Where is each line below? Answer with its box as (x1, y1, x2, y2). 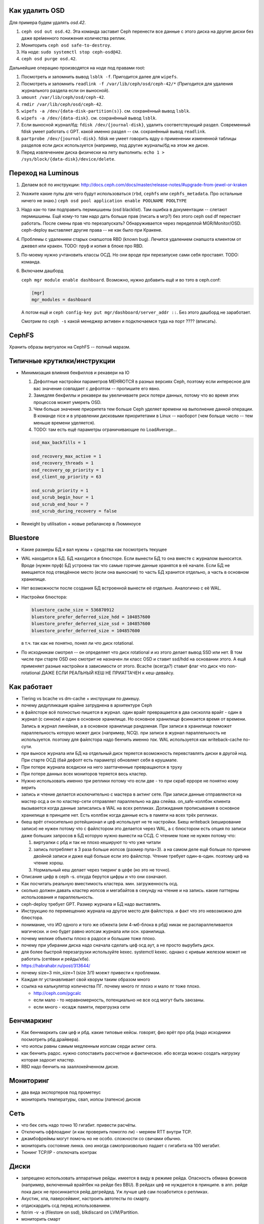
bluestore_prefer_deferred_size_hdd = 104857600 (31, 614, 151, 619)
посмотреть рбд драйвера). (21, 1036, 80, 1042)
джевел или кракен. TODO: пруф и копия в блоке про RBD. (21, 243, 144, 249)
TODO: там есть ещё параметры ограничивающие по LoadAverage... (33, 426, 177, 433)
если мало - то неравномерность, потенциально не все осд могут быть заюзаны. (33, 997, 205, 1003)
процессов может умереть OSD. (33, 399, 102, 405)
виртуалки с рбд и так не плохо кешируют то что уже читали (33, 840, 161, 846)
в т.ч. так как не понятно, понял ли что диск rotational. (21, 640, 134, 646)
